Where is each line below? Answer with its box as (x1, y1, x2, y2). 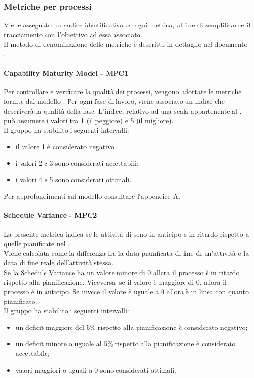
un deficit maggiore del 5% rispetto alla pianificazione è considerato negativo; (15, 322, 248, 332)
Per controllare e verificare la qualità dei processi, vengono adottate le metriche (4, 86, 242, 97)
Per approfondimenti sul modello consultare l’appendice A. (4, 191, 180, 201)
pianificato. (4, 296, 37, 306)
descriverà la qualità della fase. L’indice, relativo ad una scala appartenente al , (4, 105, 242, 116)
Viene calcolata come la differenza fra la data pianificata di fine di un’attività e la (4, 248, 249, 258)
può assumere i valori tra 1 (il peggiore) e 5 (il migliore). (4, 115, 174, 126)
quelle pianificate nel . (4, 238, 70, 249)
